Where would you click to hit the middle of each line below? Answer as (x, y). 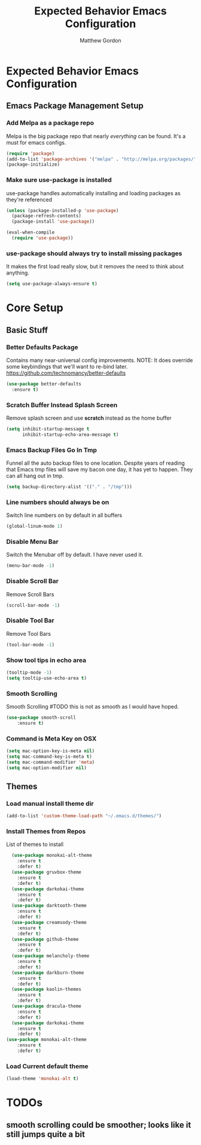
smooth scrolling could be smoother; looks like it (99, 1125)
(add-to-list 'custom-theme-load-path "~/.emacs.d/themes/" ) (84, 816)
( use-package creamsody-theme (49, 922)
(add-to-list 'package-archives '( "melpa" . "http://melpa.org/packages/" (101, 159)
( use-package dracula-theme (47, 1006)
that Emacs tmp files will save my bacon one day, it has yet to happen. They (100, 470)
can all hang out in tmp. (35, 476)
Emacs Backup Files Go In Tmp (52, 450)
